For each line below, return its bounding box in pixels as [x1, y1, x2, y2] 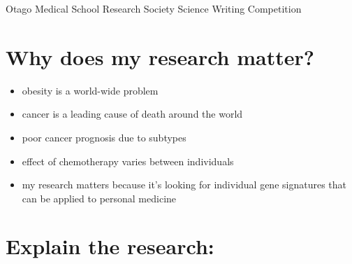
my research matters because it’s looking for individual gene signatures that [22, 177, 347, 192]
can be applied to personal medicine [22, 190, 177, 205]
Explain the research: [6, 232, 214, 260]
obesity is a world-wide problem [22, 83, 159, 97]
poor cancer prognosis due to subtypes [22, 130, 186, 144]
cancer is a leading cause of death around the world [22, 106, 243, 121]
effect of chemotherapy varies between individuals [22, 153, 234, 168]
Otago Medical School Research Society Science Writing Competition [6, 1, 302, 15]
